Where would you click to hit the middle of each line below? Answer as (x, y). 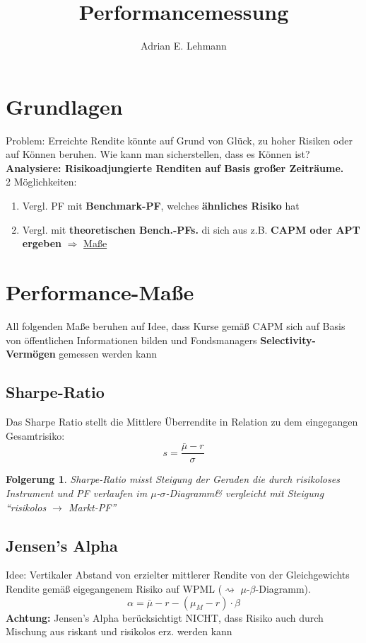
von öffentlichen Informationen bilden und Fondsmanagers (131, 340)
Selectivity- (288, 340)
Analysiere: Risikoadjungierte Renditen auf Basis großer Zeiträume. (175, 167)
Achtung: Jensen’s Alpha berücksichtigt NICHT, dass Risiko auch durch (165, 617)
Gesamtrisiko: (35, 435)
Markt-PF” (92, 507)
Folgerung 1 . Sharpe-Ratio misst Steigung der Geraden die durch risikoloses (173, 479)
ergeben (42, 243)
